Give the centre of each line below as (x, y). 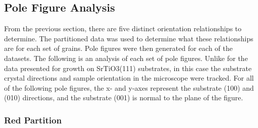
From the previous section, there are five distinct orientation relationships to (123, 28)
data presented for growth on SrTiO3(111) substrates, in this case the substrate (128, 68)
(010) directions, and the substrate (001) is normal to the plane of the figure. (124, 98)
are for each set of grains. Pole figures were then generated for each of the (118, 48)
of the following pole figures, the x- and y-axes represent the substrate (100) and (129, 87)
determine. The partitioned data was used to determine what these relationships (129, 38)
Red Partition (33, 120)
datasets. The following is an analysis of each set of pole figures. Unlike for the (126, 58)
